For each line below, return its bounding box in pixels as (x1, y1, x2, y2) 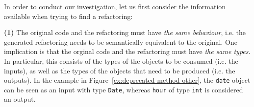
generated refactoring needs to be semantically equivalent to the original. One (4, 36, 237, 47)
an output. (4, 94, 36, 104)
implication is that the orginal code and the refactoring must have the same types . (4, 46, 251, 56)
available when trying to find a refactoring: (4, 11, 133, 21)
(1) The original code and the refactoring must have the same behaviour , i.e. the (4, 27, 246, 37)
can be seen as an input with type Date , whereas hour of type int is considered (4, 84, 243, 94)
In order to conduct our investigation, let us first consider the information (4, 1, 226, 11)
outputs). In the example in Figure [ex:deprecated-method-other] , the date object (4, 75, 251, 85)
